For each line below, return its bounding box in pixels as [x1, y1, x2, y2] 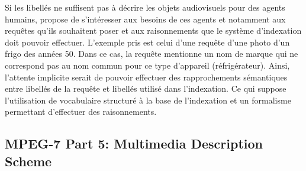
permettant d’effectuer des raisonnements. [5, 105, 157, 118]
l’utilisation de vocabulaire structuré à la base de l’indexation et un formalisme [5, 93, 291, 106]
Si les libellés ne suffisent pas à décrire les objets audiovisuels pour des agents [5, 1, 285, 13]
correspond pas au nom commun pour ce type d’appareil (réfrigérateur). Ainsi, [5, 59, 290, 71]
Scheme [5, 151, 52, 170]
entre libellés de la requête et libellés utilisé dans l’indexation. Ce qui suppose [5, 82, 286, 95]
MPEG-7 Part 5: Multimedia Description [5, 134, 263, 153]
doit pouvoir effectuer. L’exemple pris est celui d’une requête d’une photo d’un [5, 36, 290, 48]
